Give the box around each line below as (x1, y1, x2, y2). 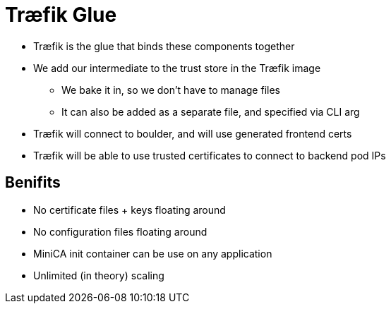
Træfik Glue (5, 3, 117, 27)
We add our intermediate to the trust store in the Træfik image (33, 61, 321, 74)
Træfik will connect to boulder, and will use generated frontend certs (33, 127, 352, 140)
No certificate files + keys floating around (33, 203, 226, 216)
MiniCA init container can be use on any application (33, 247, 272, 260)
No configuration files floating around (33, 225, 207, 238)
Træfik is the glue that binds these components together (33, 40, 295, 52)
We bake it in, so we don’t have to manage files (61, 83, 280, 96)
